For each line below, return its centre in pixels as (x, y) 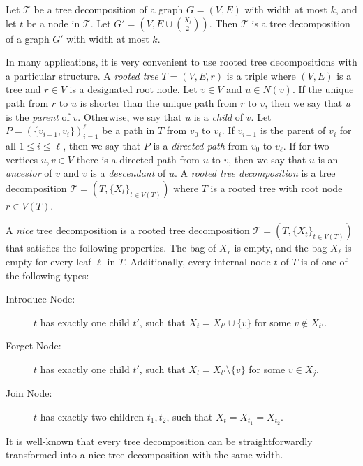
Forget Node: (34, 345)
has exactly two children (92, 416)
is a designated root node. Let (133, 89)
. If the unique (323, 89)
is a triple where (261, 75)
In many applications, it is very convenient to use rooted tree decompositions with (181, 62)
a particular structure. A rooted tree (82, 75)
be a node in (53, 23)
